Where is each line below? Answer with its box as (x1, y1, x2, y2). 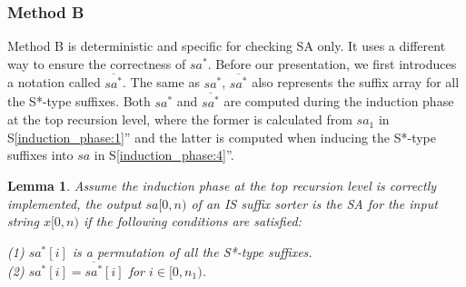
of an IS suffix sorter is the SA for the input (191, 193, 438, 213)
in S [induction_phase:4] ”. (94, 145, 234, 164)
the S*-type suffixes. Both (7, 92, 151, 111)
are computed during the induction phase (223, 92, 454, 111)
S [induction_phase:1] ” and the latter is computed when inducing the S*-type (7, 127, 436, 146)
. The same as (123, 73, 200, 92)
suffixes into (7, 145, 74, 164)
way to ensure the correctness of (7, 54, 186, 73)
